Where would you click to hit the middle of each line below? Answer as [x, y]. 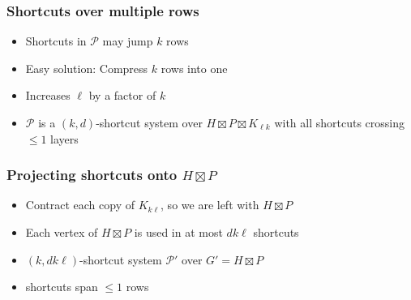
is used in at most [178, 232]
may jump [128, 41]
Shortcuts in [56, 41]
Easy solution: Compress [87, 68]
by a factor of [122, 95]
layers [64, 138]
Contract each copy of [80, 205]
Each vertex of [62, 232]
